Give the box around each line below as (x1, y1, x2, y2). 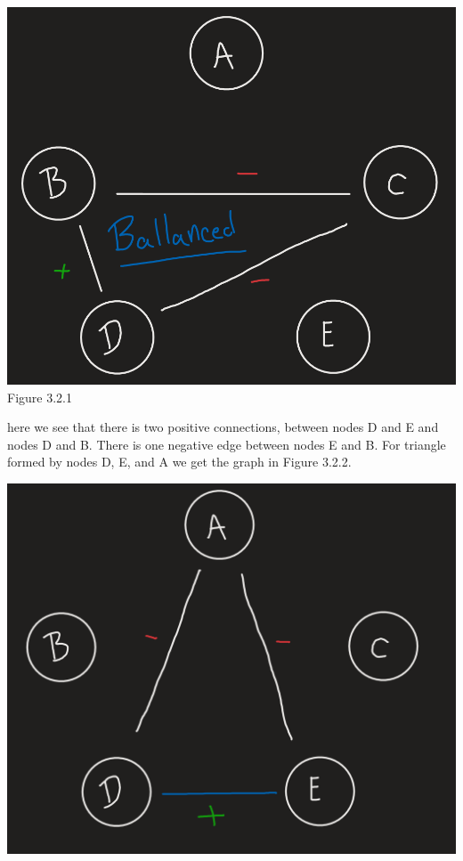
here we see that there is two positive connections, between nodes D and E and (7, 418, 439, 436)
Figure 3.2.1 (7, 387, 72, 406)
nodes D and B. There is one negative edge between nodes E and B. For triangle (7, 435, 446, 453)
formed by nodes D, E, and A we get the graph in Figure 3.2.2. (7, 452, 352, 471)
